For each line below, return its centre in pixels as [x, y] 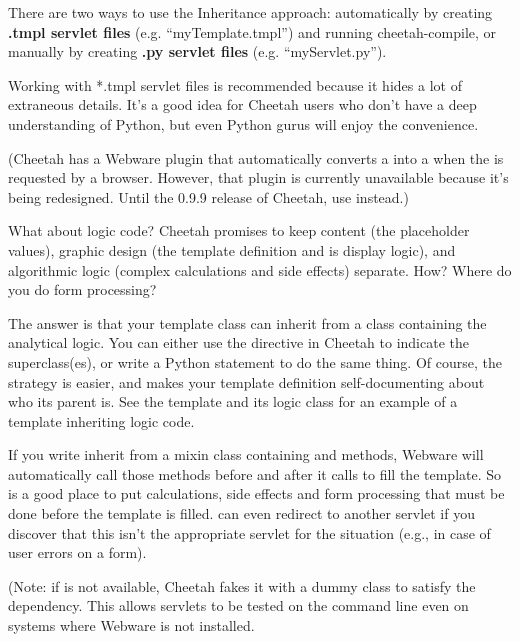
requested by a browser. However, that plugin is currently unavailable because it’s [258, 177]
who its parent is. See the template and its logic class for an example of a [233, 401]
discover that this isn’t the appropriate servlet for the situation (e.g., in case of [249, 532]
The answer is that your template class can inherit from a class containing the [247, 322]
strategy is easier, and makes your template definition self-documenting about [246, 381]
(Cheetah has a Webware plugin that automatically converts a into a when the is [256, 157]
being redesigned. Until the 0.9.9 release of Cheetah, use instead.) [208, 196]
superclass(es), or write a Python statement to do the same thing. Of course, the [255, 361]
